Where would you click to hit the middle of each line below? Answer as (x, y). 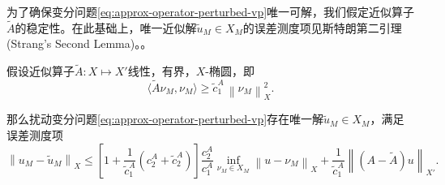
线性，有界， (162, 71)
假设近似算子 (41, 71)
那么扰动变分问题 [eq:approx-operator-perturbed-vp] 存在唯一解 (165, 119)
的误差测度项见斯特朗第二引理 (322, 27)
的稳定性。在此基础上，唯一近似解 (106, 27)
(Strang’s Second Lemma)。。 (79, 43)
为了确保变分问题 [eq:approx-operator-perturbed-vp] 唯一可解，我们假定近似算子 (211, 11)
